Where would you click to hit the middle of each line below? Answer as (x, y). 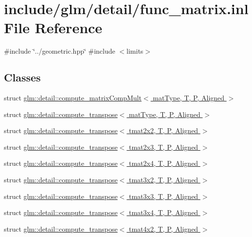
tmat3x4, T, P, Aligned (163, 212)
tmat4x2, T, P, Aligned (163, 228)
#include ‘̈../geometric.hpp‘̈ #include (60, 51)
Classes (22, 77)
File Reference (53, 28)
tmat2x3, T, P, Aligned (163, 147)
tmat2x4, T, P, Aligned (163, 163)
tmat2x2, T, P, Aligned (163, 130)
